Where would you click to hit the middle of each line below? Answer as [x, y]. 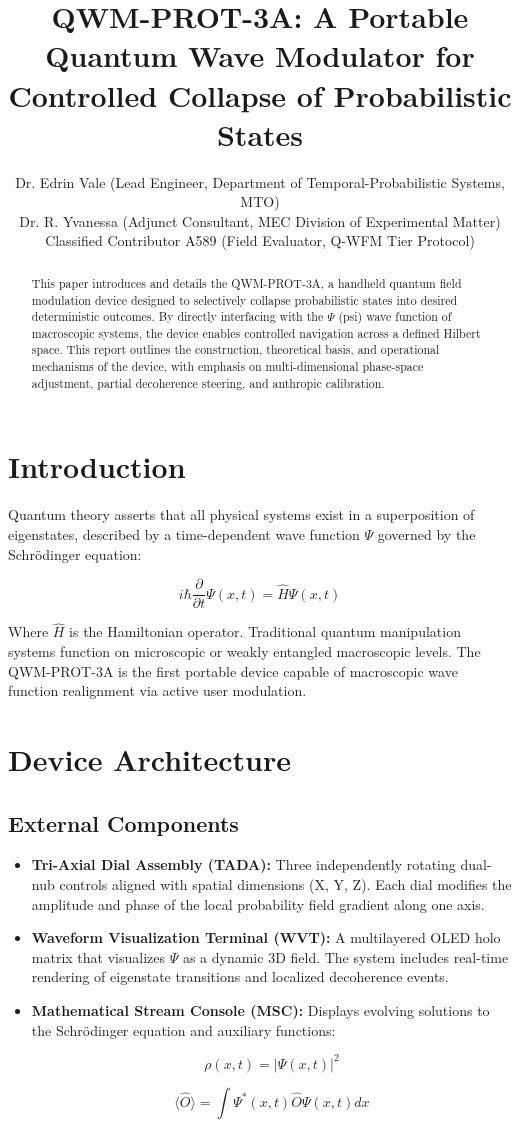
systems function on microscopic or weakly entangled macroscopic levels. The [244, 651]
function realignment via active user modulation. [157, 690]
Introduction [97, 466]
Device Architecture [150, 759]
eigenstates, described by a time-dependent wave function [184, 533]
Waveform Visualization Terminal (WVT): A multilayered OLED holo [266, 937]
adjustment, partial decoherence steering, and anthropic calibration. [208, 382]
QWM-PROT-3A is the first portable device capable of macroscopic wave [233, 670]
